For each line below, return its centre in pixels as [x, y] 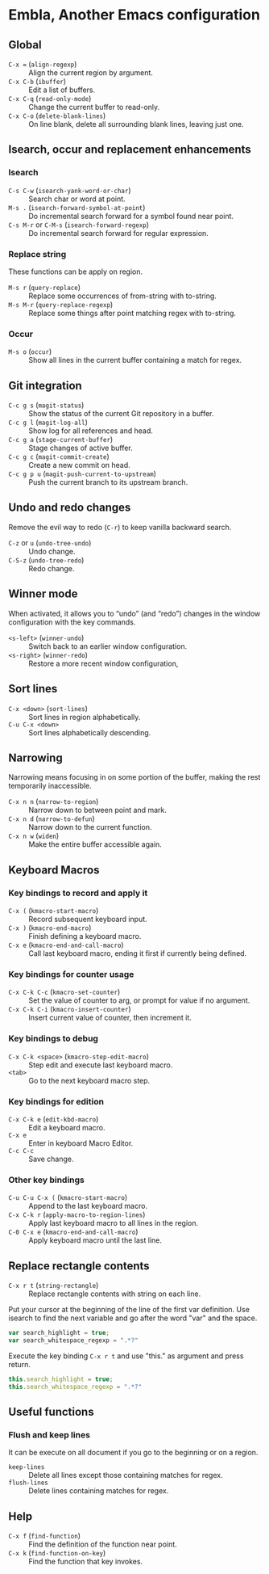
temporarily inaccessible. [50, 786]
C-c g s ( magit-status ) [46, 405]
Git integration [45, 385]
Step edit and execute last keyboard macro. [101, 1065]
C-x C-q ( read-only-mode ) [50, 98]
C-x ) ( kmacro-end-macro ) [50, 928]
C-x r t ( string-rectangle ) [54, 1286]
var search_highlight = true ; [59, 1333]
